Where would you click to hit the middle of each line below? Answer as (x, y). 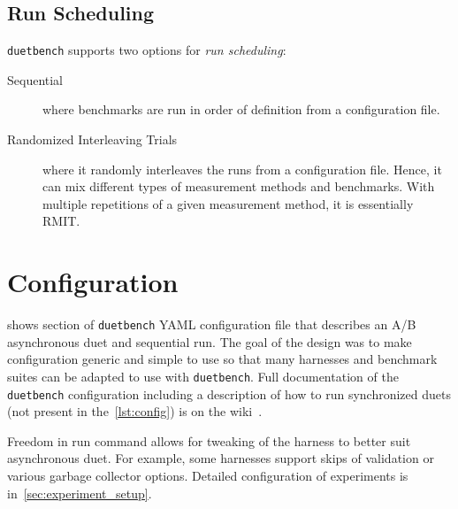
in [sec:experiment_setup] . (80, 493)
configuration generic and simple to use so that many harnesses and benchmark (222, 359)
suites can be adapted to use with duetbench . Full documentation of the (203, 376)
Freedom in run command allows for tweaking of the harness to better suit (209, 440)
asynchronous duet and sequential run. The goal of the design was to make (210, 341)
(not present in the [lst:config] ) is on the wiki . (135, 411)
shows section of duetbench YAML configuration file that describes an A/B (212, 324)
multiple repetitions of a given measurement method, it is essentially (228, 203)
